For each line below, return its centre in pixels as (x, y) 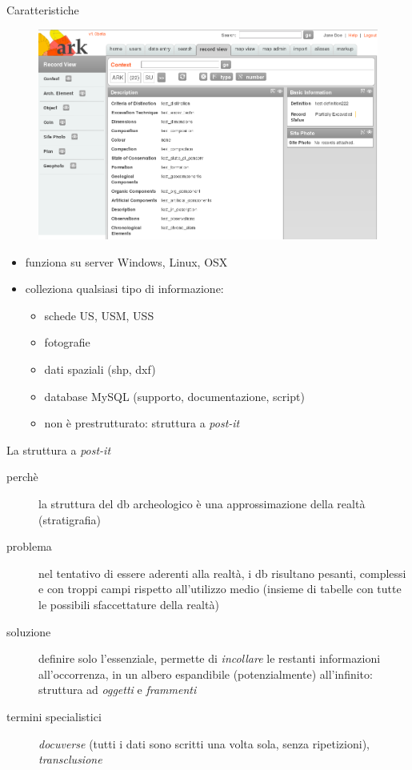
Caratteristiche (43, 10)
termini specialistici (54, 716)
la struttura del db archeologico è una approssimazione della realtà (202, 504)
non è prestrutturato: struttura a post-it (142, 423)
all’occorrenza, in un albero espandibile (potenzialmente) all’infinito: (206, 674)
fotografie (67, 342)
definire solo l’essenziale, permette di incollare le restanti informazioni (210, 658)
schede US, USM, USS (99, 315)
